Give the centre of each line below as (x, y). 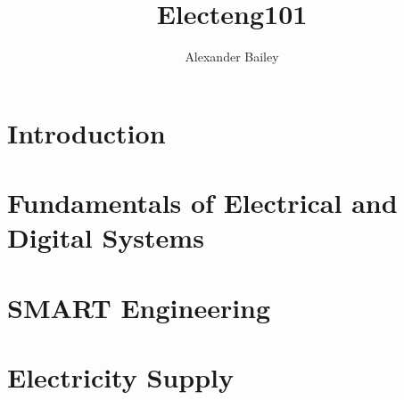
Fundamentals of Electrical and (202, 203)
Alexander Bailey (232, 57)
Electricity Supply (120, 377)
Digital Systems (106, 237)
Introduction (87, 132)
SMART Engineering (139, 307)
